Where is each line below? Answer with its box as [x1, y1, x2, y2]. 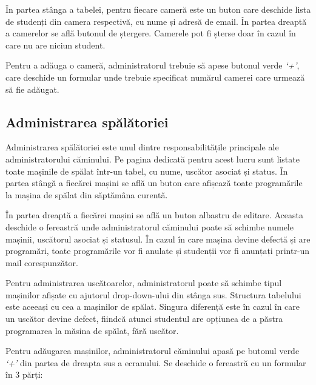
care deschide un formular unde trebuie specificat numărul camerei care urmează [5, 70, 305, 83]
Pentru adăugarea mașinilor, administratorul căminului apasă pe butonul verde [5, 344, 300, 357]
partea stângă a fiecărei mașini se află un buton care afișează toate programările [5, 176, 303, 189]
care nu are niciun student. [5, 38, 106, 51]
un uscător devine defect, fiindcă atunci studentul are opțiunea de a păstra [5, 312, 283, 325]
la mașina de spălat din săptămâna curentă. [5, 188, 168, 201]
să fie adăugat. [5, 82, 59, 95]
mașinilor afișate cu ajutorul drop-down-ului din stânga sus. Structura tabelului [5, 288, 301, 301]
